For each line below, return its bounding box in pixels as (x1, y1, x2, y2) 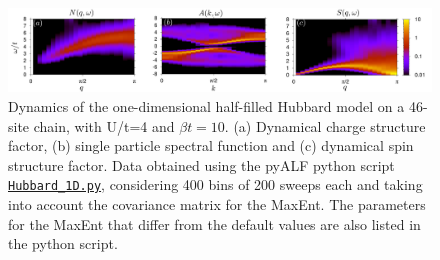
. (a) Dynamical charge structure (224, 115, 426, 136)
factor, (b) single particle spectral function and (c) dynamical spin (8, 135, 414, 156)
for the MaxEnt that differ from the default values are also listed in (8, 213, 421, 234)
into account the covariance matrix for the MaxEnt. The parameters (8, 194, 426, 215)
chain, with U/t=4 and (33, 115, 175, 136)
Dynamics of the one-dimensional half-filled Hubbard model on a (8, 96, 405, 117)
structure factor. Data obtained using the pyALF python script (8, 154, 395, 175)
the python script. (8, 233, 118, 254)
